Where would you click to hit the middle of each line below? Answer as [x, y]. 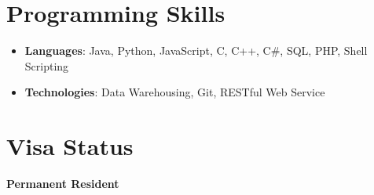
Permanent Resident [63, 184]
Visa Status [70, 146]
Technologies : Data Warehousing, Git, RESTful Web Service [175, 92]
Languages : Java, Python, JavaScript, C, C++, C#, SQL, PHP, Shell [196, 51]
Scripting [47, 65]
